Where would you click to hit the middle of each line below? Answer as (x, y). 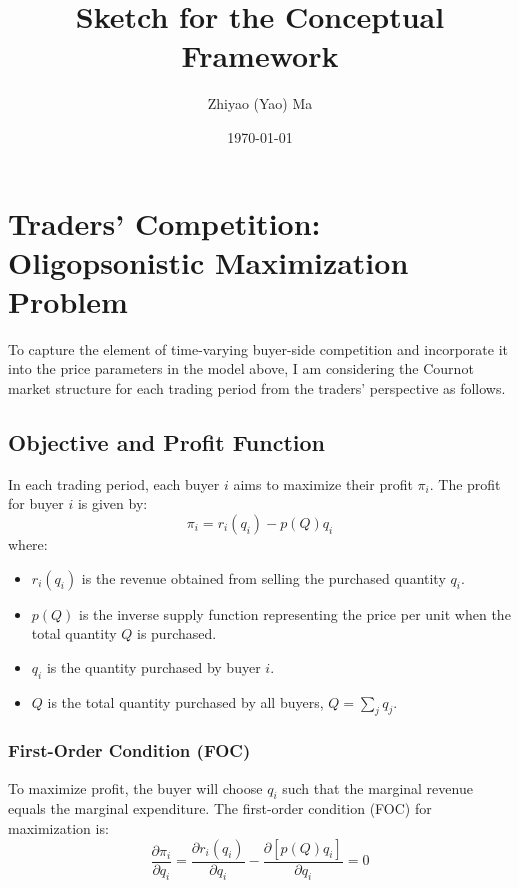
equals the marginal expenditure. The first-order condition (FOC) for (220, 808)
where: (28, 543)
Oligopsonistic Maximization (208, 261)
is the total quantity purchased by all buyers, (185, 701)
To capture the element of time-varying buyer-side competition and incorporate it (258, 348)
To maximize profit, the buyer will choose (135, 787)
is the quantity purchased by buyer (153, 666)
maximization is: (58, 827)
